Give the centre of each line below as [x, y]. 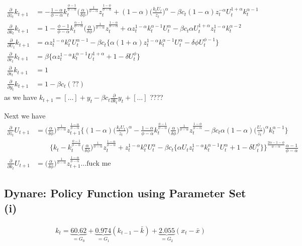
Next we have [25, 116]
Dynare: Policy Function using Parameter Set [125, 193]
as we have [21, 97]
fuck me [99, 163]
